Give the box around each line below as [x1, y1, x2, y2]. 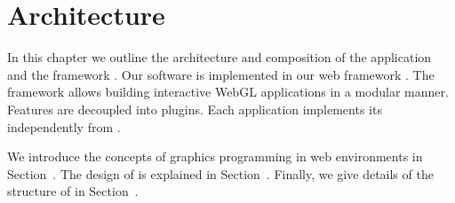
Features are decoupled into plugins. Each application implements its [7, 99, 382, 118]
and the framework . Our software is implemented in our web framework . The [7, 65, 435, 83]
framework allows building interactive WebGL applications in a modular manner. [7, 82, 449, 101]
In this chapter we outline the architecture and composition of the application [7, 48, 432, 66]
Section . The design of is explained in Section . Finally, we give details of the [7, 164, 434, 183]
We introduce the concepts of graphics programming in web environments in [7, 147, 423, 166]
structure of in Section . [7, 182, 139, 200]
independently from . [7, 117, 121, 136]
